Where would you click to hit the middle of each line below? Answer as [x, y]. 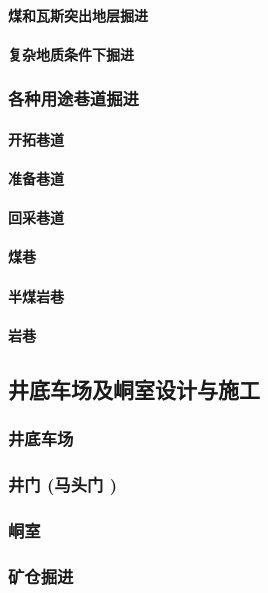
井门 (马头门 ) [62, 483]
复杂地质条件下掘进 [71, 53]
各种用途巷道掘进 [73, 98]
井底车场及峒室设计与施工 [134, 388]
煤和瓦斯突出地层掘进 [78, 14]
